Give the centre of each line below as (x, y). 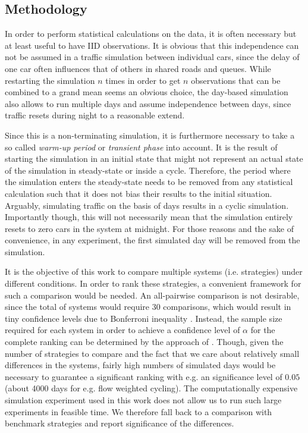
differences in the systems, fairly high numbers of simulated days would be (140, 365)
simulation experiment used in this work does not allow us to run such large (143, 400)
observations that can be (236, 80)
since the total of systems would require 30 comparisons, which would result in (148, 307)
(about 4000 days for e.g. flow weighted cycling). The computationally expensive (151, 388)
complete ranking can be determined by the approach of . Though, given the (144, 342)
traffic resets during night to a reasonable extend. (95, 115)
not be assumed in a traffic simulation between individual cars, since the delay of (152, 57)
